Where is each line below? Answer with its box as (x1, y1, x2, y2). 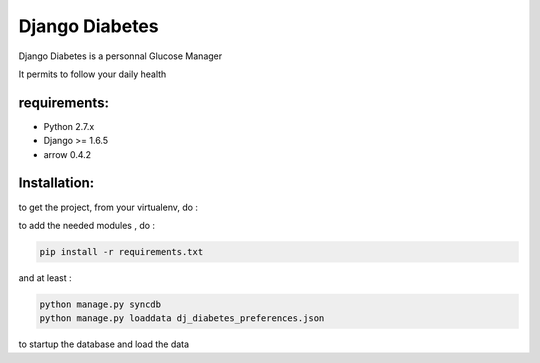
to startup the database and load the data (18, 338, 190, 350)
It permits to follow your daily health (18, 68, 167, 80)
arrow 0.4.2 (43, 148, 92, 160)
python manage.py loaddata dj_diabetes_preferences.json (39, 313, 325, 324)
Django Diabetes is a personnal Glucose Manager (18, 50, 223, 62)
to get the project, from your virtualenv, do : (18, 201, 199, 213)
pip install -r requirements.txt (39, 246, 204, 257)
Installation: (18, 175, 95, 192)
